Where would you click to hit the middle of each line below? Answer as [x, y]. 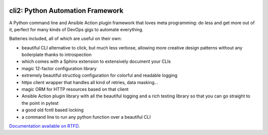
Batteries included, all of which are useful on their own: [66, 39]
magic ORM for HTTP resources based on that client [75, 90]
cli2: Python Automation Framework [66, 11]
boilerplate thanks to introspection [57, 55]
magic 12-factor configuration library [59, 68]
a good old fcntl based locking [53, 110]
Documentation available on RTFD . [45, 126]
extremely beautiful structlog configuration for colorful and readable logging [100, 75]
